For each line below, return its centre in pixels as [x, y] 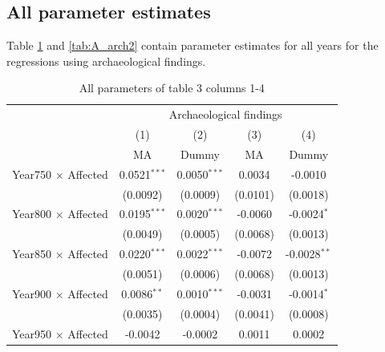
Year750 [32, 174]
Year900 [32, 293]
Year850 [32, 254]
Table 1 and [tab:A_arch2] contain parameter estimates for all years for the [192, 45]
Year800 [32, 214]
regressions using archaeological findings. [106, 61]
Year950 [32, 333]
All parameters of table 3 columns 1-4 [172, 88]
